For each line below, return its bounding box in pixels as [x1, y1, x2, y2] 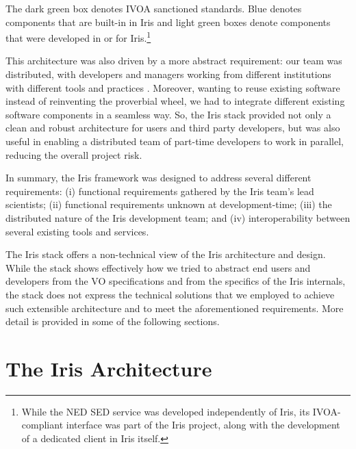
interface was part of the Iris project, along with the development [66, 418, 340, 432]
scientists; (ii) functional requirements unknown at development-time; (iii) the [5, 197, 332, 211]
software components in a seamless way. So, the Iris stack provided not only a [5, 107, 331, 121]
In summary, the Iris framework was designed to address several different [5, 170, 311, 185]
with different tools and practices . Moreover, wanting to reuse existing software [5, 80, 340, 94]
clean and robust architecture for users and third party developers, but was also [5, 120, 340, 135]
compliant [21, 418, 64, 432]
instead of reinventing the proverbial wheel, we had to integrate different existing [5, 94, 345, 108]
